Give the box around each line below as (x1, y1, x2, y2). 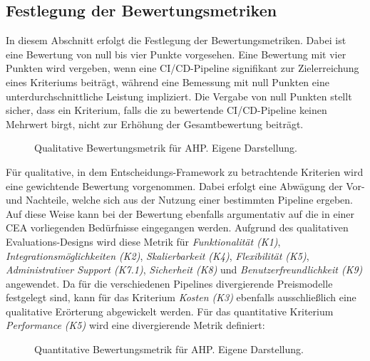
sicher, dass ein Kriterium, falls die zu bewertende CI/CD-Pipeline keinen (6, 103, 327, 117)
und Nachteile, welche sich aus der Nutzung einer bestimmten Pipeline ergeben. (6, 192, 354, 207)
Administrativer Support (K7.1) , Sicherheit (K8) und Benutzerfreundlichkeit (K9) (6, 262, 363, 277)
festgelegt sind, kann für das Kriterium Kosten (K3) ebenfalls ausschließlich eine (6, 290, 356, 305)
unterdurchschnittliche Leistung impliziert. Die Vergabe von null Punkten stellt (6, 88, 352, 103)
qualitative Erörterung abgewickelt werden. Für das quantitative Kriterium (6, 303, 334, 318)
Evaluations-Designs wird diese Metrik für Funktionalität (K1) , (6, 234, 281, 248)
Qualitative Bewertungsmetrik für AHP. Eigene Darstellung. (34, 140, 298, 155)
